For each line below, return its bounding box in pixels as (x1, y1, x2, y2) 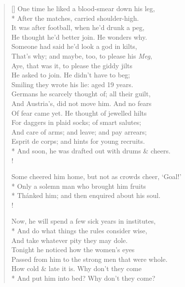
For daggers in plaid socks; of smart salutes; (11, 117, 142, 127)
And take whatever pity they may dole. (11, 235, 128, 245)
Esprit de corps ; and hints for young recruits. (11, 136, 145, 146)
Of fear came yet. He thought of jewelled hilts (11, 107, 147, 118)
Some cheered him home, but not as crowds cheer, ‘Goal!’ (11, 171, 182, 181)
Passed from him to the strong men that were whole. (11, 254, 168, 264)
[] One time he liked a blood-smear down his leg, (11, 3, 155, 13)
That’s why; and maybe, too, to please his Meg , (11, 50, 152, 60)
